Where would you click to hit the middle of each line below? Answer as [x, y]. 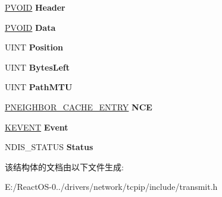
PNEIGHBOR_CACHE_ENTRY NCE [79, 107]
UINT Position [34, 47]
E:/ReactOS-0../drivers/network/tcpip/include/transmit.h [111, 187]
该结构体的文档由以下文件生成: [64, 166]
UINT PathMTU [39, 87]
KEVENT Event [37, 127]
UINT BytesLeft [37, 67]
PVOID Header [35, 7]
